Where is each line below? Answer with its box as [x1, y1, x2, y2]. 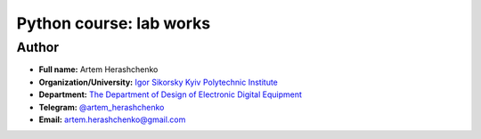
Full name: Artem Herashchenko [38, 64, 159, 75]
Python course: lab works [16, 13, 211, 33]
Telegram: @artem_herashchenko [38, 102, 165, 112]
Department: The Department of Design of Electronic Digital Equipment [38, 89, 303, 100]
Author [16, 39, 60, 55]
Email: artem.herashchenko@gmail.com [38, 114, 186, 125]
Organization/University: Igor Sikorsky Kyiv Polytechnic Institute [38, 77, 278, 87]
